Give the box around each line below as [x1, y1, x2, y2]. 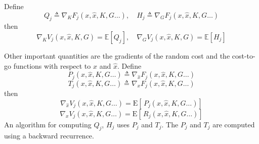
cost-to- [232, 50, 255, 61]
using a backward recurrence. [4, 130, 94, 141]
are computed [212, 119, 255, 129]
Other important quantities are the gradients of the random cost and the [4, 50, 230, 61]
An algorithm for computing [4, 119, 92, 129]
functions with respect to [13, 60, 91, 71]
